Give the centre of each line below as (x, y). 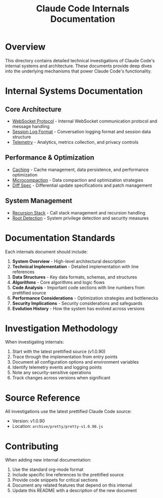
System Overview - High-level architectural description (69, 261)
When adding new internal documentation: (48, 460)
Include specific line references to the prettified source (68, 475)
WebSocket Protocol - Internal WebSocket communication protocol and (85, 121)
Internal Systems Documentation (74, 91)
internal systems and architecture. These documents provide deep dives (79, 66)
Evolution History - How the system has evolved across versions (78, 308)
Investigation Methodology (62, 328)
